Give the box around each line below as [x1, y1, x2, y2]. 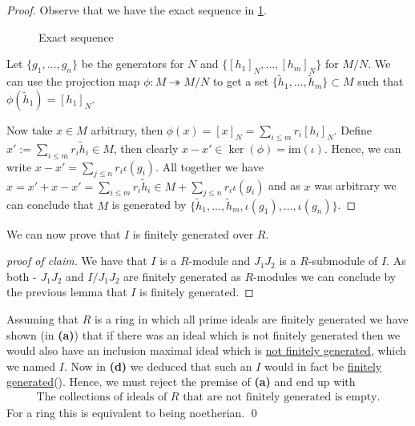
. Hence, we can [324, 139, 401, 156]
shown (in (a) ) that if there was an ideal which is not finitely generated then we [6, 326, 401, 343]
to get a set [212, 73, 269, 90]
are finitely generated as [123, 267, 241, 284]
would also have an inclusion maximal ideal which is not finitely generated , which [6, 342, 406, 359]
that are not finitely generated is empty [183, 392, 377, 403]
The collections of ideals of [36, 392, 167, 403]
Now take [6, 121, 53, 138]
